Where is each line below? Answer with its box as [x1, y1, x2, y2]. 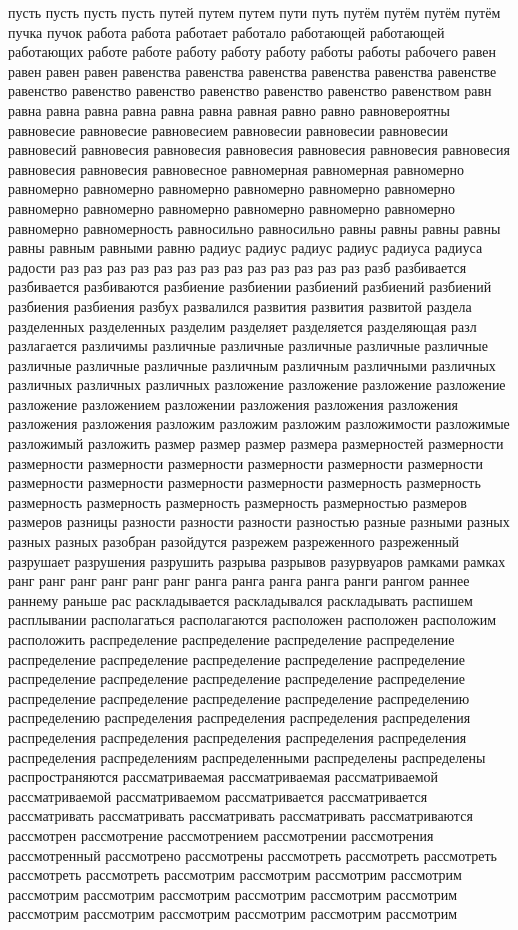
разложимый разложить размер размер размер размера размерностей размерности [8, 433, 504, 454]
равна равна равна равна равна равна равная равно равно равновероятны [8, 99, 450, 120]
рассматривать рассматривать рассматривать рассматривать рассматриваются [8, 805, 473, 826]
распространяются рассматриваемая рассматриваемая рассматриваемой [8, 766, 438, 787]
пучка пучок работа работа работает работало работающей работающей [8, 21, 445, 42]
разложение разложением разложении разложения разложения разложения [8, 393, 458, 414]
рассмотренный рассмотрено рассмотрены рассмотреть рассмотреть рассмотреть [8, 844, 498, 865]
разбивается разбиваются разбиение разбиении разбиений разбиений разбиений [8, 276, 492, 297]
